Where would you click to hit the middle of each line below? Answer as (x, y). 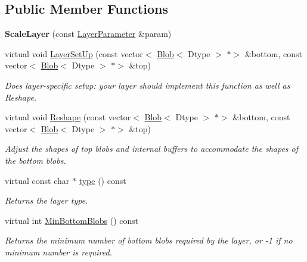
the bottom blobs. (35, 160)
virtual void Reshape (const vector (68, 117)
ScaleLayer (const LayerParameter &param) (88, 34)
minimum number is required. (58, 252)
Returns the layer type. (46, 200)
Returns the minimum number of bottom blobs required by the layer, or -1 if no (149, 240)
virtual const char (37, 180)
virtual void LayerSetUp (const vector (74, 53)
